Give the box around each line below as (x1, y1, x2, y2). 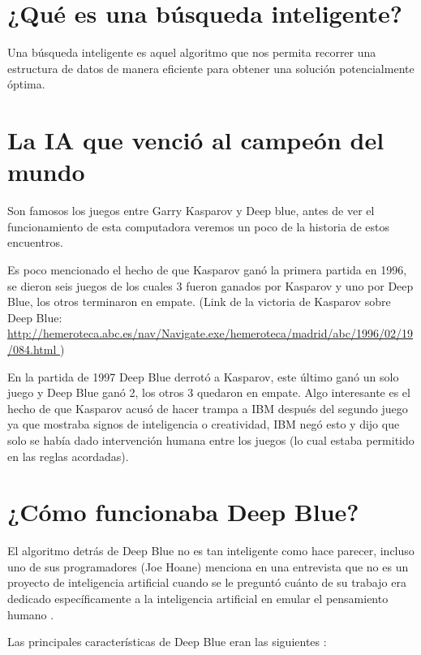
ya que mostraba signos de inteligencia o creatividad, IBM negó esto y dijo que (7, 416, 400, 433)
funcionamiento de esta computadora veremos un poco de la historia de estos (7, 218, 390, 235)
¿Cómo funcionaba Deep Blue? (7, 495, 359, 528)
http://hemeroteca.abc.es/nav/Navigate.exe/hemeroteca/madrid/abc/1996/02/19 (7, 325, 413, 342)
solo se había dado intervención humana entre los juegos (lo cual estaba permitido (7, 431, 415, 448)
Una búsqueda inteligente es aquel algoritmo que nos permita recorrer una (7, 44, 376, 61)
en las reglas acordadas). (7, 447, 129, 464)
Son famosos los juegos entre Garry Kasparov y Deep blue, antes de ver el (7, 202, 375, 219)
